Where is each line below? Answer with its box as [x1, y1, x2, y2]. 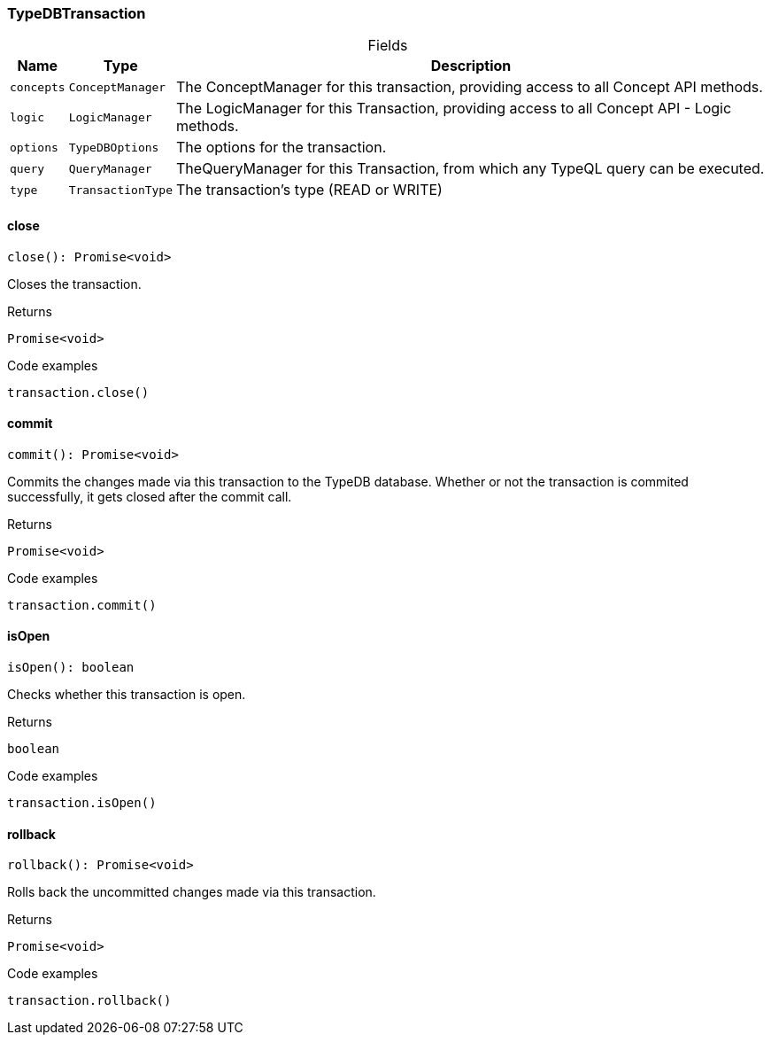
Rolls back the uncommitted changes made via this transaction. [7, 884, 376, 900]
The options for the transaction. [176, 138, 387, 157]
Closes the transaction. [7, 276, 142, 292]
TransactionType [68, 183, 173, 197]
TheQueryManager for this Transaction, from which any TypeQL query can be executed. [176, 159, 765, 178]
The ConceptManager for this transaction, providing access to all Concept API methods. [176, 78, 763, 97]
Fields [367, 36, 408, 55]
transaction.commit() [7, 597, 157, 612]
